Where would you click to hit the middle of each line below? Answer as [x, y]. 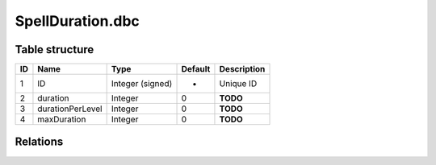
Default [196, 69]
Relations [39, 142]
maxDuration [62, 119]
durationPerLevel [70, 109]
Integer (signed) [142, 84]
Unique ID [238, 84]
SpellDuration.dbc [78, 21]
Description [242, 69]
